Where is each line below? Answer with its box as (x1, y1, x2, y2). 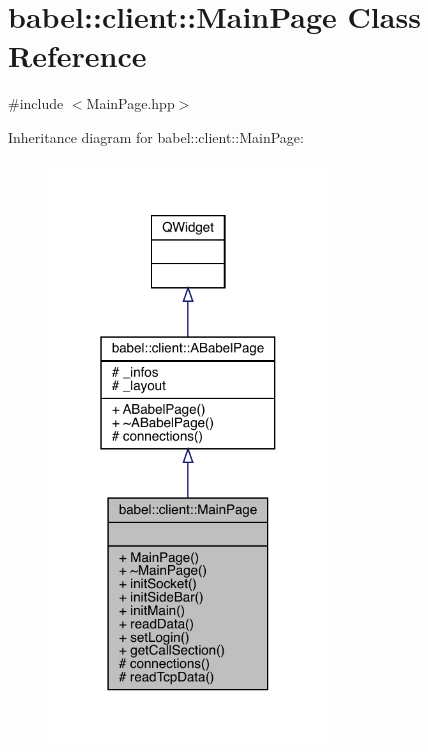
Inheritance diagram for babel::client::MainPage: (8, 126, 304, 147)
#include (8, 93, 64, 114)
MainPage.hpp (86, 93, 175, 114)
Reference (8, 35, 147, 76)
